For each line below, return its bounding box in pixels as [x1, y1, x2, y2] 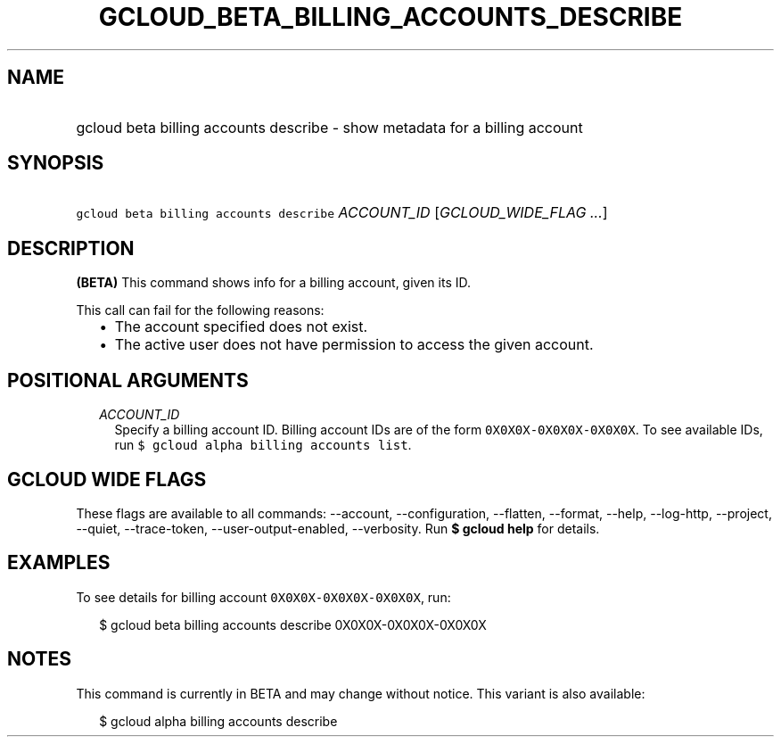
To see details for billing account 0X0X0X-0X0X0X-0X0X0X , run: [76, 589, 451, 605]
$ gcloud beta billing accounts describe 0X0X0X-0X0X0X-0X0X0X [99, 616, 487, 632]
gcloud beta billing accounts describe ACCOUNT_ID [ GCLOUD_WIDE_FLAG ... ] [76, 203, 608, 222]
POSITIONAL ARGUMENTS [7, 368, 249, 392]
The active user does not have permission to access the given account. [114, 335, 594, 354]
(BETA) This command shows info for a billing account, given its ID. [76, 275, 471, 291]
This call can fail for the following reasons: [76, 302, 325, 318]
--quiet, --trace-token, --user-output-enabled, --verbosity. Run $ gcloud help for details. [76, 520, 600, 536]
